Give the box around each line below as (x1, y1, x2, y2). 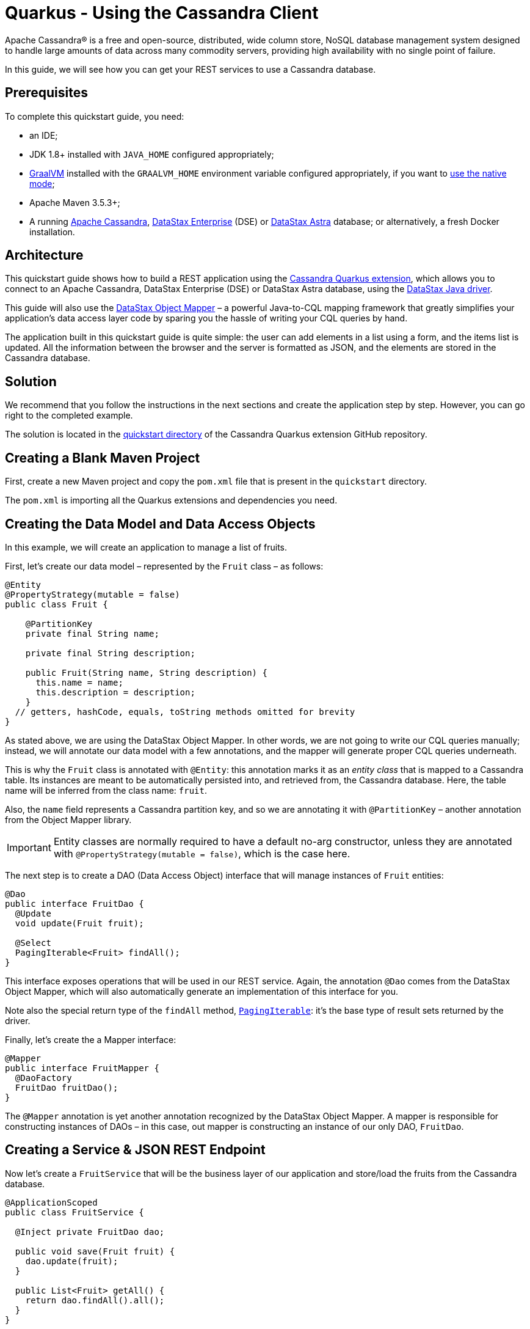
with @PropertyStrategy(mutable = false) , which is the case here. (53, 847, 350, 860)
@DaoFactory (15, 1072, 72, 1083)
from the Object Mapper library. (5, 814, 132, 825)
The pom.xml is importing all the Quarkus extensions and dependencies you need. (5, 495, 338, 506)
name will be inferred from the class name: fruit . (5, 785, 208, 796)
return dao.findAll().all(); (25, 1295, 165, 1305)
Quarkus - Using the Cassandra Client (5, 2, 319, 23)
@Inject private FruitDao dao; (15, 1226, 165, 1237)
